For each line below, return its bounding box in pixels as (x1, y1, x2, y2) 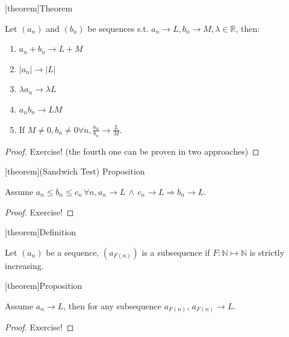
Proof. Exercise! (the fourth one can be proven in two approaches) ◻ (5, 144, 259, 157)
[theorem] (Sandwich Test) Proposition (5, 165, 145, 178)
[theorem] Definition (5, 226, 76, 238)
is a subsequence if (141, 246, 210, 258)
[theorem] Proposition (5, 279, 82, 292)
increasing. (5, 259, 44, 271)
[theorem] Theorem (5, 2, 73, 14)
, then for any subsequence (63, 299, 161, 312)
